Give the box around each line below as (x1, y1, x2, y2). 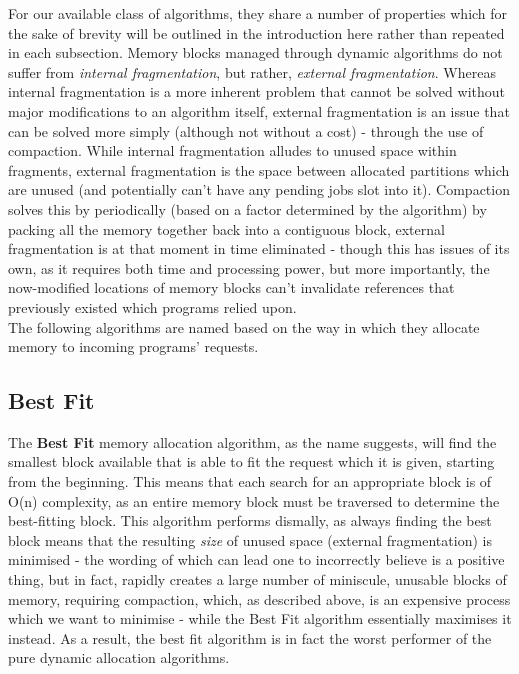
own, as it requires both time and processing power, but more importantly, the (8, 257, 490, 278)
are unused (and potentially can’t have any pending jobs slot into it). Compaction (8, 179, 510, 200)
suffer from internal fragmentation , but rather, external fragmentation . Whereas (8, 61, 496, 82)
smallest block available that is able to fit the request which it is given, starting (8, 451, 495, 472)
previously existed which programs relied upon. (8, 296, 297, 317)
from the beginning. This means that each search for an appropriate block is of (8, 471, 492, 492)
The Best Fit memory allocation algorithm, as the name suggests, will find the (8, 431, 497, 452)
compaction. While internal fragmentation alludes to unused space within (8, 140, 457, 161)
